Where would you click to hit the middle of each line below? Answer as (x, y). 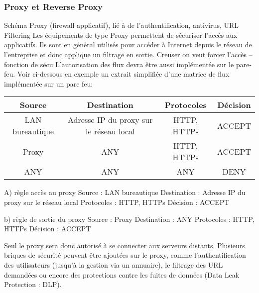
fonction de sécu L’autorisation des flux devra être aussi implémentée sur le (119, 64)
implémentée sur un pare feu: (49, 83)
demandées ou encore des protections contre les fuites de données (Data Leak (122, 274)
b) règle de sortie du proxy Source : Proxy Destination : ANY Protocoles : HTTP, (129, 219)
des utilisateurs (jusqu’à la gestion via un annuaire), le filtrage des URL (114, 264)
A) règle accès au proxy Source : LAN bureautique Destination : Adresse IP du (125, 192)
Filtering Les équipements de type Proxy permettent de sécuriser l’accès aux (121, 35)
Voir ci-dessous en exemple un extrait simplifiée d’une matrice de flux (123, 74)
